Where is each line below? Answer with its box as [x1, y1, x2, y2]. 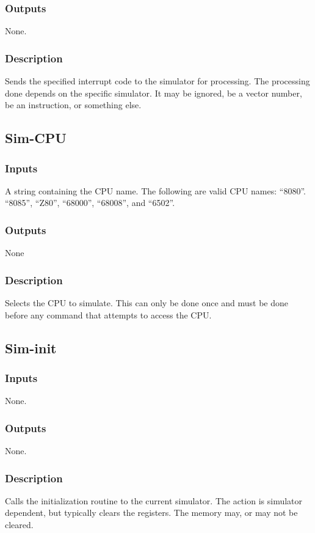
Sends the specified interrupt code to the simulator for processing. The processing [5, 75, 310, 87]
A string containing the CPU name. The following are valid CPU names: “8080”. [5, 184, 306, 197]
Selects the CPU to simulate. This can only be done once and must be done [5, 296, 289, 309]
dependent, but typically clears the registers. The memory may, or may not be [5, 506, 298, 519]
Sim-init [5, 338, 57, 357]
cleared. [5, 518, 34, 531]
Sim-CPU [5, 128, 67, 147]
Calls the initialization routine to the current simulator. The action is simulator [5, 494, 303, 507]
